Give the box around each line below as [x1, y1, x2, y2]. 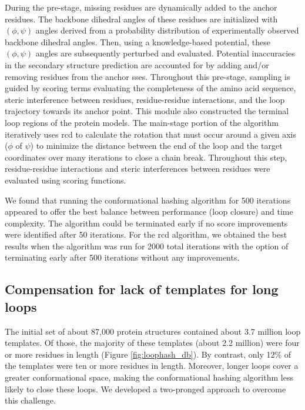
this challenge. [5, 394, 56, 406]
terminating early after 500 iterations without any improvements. [5, 251, 240, 264]
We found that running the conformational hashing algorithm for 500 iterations [5, 194, 291, 206]
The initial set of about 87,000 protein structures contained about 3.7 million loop [5, 325, 301, 337]
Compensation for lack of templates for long [5, 280, 279, 298]
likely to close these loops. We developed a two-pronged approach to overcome [5, 382, 286, 395]
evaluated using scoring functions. [5, 174, 126, 186]
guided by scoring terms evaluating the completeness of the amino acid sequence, [5, 82, 296, 94]
